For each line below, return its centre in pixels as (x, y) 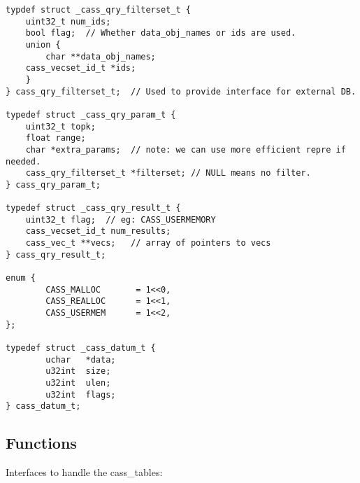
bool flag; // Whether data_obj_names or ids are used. (161, 33)
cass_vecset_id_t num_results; (98, 231)
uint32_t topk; (60, 126)
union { (43, 44)
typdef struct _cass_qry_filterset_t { (98, 10)
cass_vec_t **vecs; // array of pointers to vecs (148, 243)
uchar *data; (81, 359)
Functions (41, 443)
